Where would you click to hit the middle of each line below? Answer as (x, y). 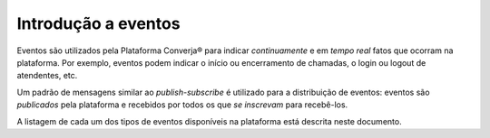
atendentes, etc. (47, 76)
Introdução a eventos (98, 23)
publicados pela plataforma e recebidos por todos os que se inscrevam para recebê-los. (182, 105)
